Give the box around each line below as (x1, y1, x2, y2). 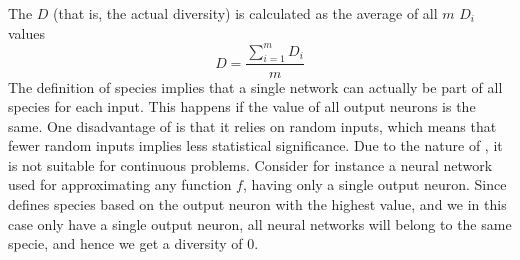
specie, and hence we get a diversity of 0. (8, 233, 259, 254)
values (8, 22, 46, 43)
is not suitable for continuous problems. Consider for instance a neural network (8, 154, 493, 175)
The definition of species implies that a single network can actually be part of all (8, 76, 503, 97)
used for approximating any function (8, 174, 232, 195)
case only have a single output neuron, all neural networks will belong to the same (8, 213, 512, 234)
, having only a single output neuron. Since (242, 174, 507, 195)
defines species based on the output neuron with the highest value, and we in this (8, 194, 507, 215)
